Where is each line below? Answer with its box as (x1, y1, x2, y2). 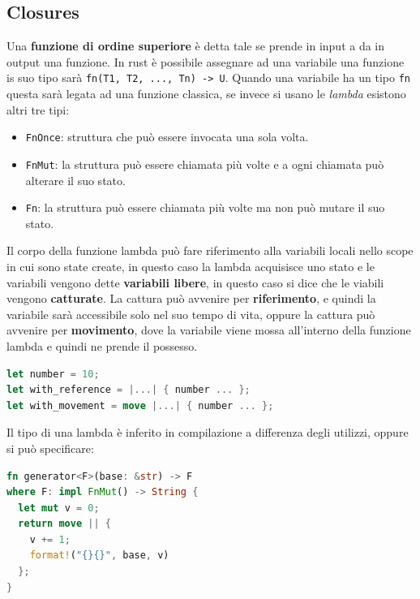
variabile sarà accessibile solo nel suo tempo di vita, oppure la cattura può (6, 305, 375, 322)
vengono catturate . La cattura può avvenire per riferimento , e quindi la (6, 290, 376, 307)
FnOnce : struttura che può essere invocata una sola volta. (25, 128, 309, 145)
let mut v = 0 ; (18, 502, 100, 514)
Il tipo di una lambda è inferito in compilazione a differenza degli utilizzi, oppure (6, 424, 409, 441)
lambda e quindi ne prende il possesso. (6, 337, 198, 354)
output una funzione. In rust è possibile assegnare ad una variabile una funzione (6, 53, 405, 70)
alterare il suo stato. (25, 171, 126, 188)
